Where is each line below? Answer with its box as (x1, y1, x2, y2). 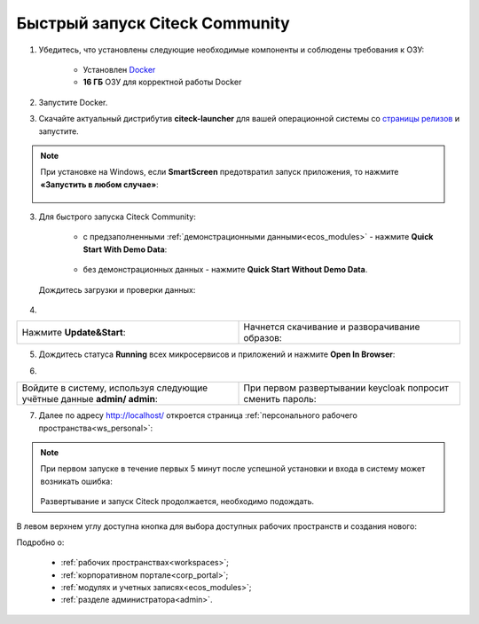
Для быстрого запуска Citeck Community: (38, 211, 197, 222)
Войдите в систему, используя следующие (21, 382, 208, 394)
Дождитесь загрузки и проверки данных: (38, 284, 196, 295)
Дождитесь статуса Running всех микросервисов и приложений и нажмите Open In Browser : (38, 349, 396, 359)
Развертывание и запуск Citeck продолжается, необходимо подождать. (40, 496, 315, 507)
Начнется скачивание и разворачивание (243, 320, 420, 333)
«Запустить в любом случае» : (40, 178, 159, 190)
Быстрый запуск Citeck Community (16, 13, 290, 33)
